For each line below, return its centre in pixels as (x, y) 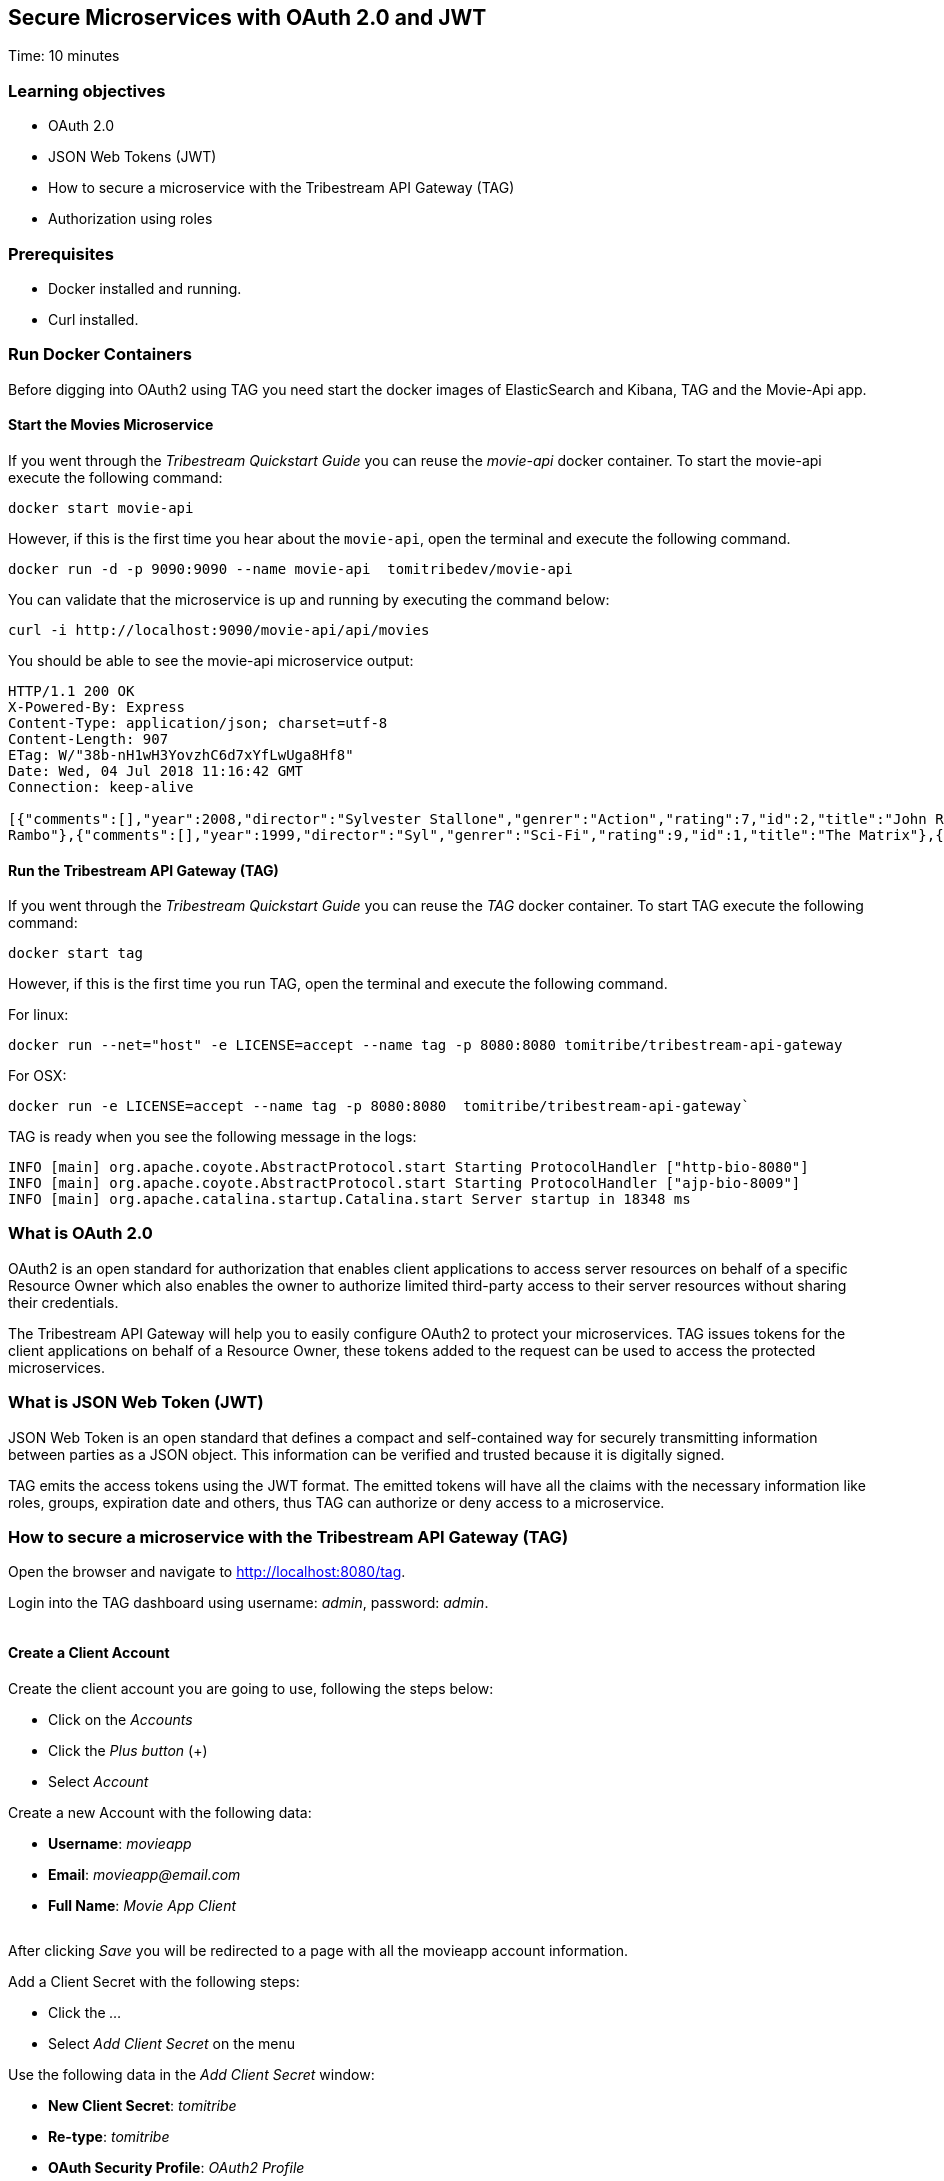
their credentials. (63, 1302)
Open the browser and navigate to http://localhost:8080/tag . (207, 1572)
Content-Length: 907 (88, 738)
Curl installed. (93, 319)
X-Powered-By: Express (97, 706)
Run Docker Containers (100, 354)
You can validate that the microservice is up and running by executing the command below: (309, 599)
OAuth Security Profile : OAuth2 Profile (176, 2167)
